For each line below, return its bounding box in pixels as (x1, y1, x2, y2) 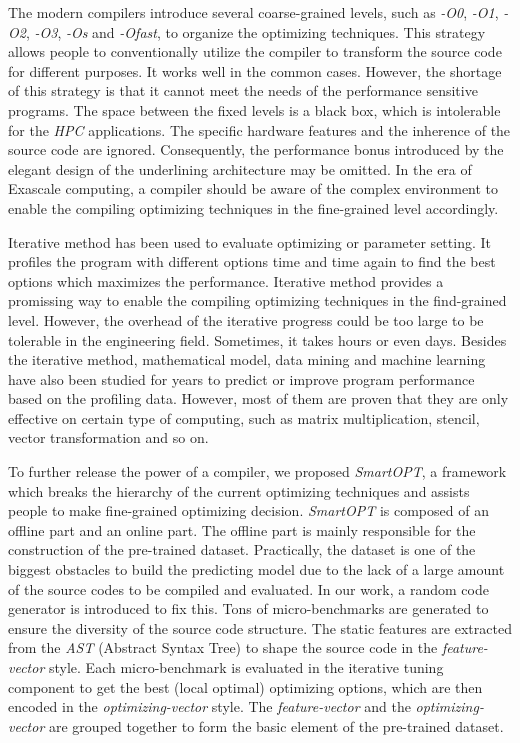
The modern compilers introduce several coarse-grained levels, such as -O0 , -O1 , (8, 2, 499, 22)
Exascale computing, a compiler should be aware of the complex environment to (8, 178, 499, 199)
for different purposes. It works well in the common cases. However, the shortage (8, 60, 502, 81)
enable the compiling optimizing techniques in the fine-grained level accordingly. (8, 197, 499, 218)
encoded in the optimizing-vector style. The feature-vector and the (8, 696, 411, 717)
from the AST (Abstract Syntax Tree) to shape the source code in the (8, 637, 438, 658)
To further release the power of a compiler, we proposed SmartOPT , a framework (8, 461, 507, 482)
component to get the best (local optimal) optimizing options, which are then (8, 676, 483, 697)
